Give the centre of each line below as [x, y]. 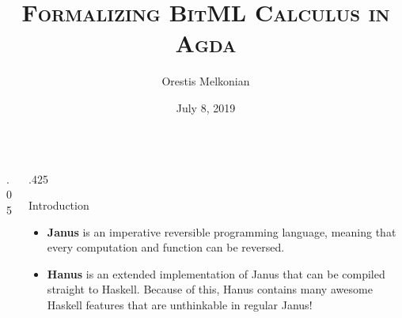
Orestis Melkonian [206, 81]
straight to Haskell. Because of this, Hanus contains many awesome [210, 289]
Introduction [59, 205]
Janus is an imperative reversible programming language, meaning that [222, 231]
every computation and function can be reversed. [166, 247]
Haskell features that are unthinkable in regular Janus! [180, 305]
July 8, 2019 [206, 107]
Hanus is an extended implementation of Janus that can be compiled [216, 273]
